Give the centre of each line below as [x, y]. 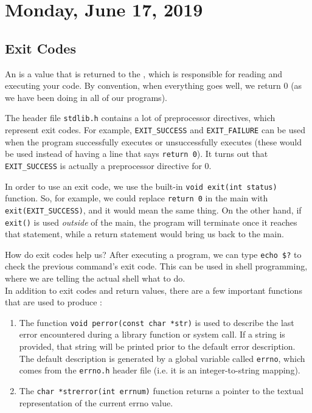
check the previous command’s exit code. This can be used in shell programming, [156, 266]
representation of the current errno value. [96, 402]
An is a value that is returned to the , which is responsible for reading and [144, 73]
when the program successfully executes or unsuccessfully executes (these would [154, 141]
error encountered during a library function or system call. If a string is [152, 334]
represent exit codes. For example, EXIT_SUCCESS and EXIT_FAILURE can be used [155, 130]
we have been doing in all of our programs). [86, 97]
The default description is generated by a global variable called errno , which [162, 358]
